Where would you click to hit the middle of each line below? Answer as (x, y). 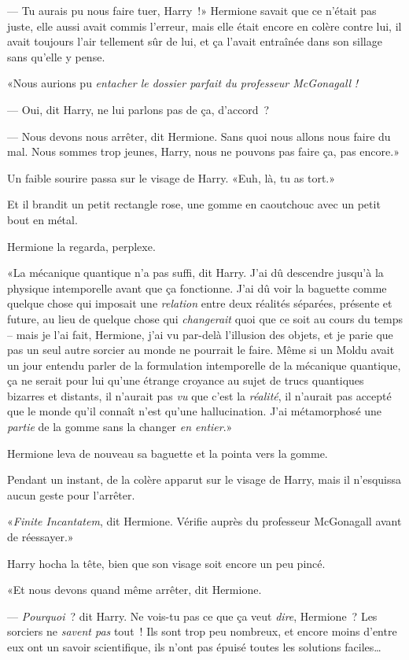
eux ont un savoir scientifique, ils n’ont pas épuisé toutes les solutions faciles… (194, 647)
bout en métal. (42, 219)
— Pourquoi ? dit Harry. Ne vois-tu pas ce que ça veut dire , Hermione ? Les (192, 616)
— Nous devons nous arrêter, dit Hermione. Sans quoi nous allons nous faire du (199, 136)
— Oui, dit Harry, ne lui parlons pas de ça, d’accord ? (138, 109)
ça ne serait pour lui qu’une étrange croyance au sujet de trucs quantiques (186, 380)
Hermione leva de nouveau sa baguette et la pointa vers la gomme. (168, 453)
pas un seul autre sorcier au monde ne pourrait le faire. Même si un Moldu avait (201, 350)
